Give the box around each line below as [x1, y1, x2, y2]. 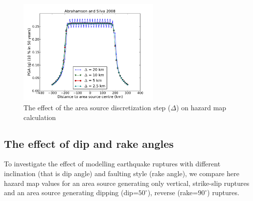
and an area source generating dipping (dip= [4, 187, 138, 198]
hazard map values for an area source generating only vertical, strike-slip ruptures [4, 178, 250, 188]
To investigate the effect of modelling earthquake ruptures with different [4, 159, 221, 169]
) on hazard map [176, 102, 227, 113]
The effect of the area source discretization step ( [23, 102, 171, 113]
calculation [23, 112, 56, 122]
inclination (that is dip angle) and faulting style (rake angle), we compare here [4, 168, 239, 178]
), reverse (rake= [147, 187, 198, 198]
